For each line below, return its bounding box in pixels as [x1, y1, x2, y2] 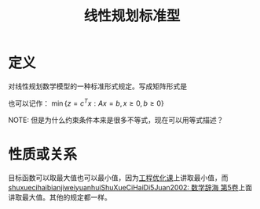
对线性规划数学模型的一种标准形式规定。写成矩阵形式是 [8, 81, 187, 91]
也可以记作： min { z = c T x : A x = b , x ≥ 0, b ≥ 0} [8, 97, 165, 108]
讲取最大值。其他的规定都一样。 [8, 193, 112, 202]
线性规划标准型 [83, 7, 181, 25]
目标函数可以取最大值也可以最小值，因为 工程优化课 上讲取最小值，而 [8, 173, 229, 182]
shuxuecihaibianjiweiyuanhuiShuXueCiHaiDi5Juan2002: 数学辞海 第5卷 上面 [8, 182, 253, 192]
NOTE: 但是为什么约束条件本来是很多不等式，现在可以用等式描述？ [8, 115, 224, 124]
